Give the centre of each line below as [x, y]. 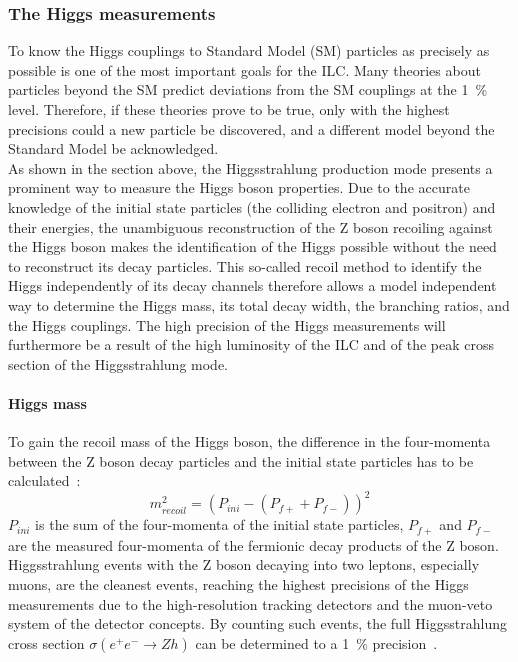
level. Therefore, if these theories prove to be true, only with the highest [229, 109]
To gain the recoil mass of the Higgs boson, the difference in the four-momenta [249, 441]
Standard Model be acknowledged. [113, 148]
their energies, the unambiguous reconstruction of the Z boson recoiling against [250, 226]
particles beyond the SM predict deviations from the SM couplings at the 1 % [248, 89]
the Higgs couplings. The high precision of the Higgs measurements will [227, 324]
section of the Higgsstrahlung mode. [118, 363]
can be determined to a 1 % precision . [316, 642]
